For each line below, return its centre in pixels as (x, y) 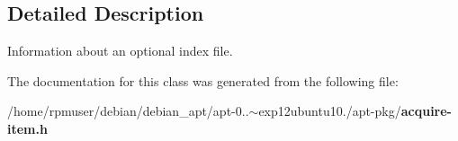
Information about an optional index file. (120, 51)
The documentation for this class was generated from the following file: (203, 80)
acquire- (426, 111)
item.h (27, 128)
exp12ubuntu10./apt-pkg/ (330, 111)
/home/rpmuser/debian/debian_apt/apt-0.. (128, 111)
